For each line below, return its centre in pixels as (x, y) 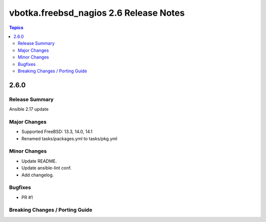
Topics (16, 28)
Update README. (39, 161)
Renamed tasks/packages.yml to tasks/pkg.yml (69, 138)
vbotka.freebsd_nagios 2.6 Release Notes (97, 13)
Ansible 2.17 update (29, 109)
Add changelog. (38, 175)
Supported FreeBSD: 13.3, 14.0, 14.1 (57, 132)
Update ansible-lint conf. (47, 168)
